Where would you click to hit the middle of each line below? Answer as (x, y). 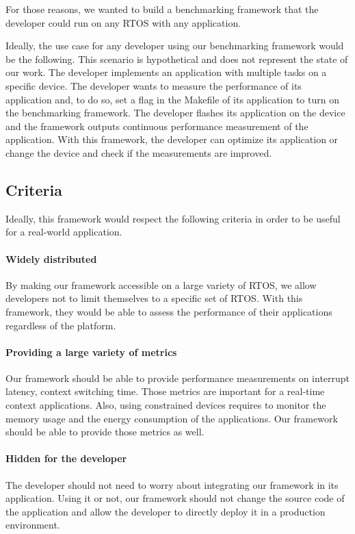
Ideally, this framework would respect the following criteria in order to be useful (173, 218)
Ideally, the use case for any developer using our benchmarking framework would (175, 46)
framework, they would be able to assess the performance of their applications (169, 311)
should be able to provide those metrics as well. (105, 432)
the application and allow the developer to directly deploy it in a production (166, 511)
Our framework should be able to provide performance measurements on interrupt (178, 378)
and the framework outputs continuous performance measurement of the (157, 126)
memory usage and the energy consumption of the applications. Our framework (172, 418)
